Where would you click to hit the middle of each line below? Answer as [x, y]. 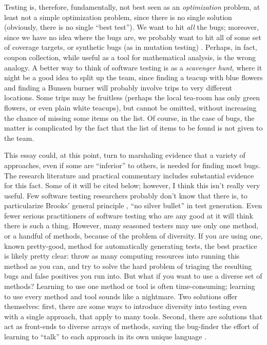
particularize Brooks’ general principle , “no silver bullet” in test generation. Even [133, 205]
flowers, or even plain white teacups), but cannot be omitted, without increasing [130, 107]
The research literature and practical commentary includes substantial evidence [129, 175]
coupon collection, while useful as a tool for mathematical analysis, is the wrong [130, 57]
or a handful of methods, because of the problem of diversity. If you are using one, [133, 236]
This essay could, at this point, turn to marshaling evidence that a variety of [125, 155]
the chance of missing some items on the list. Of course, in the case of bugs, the [129, 117]
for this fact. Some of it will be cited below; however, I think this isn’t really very [132, 185]
